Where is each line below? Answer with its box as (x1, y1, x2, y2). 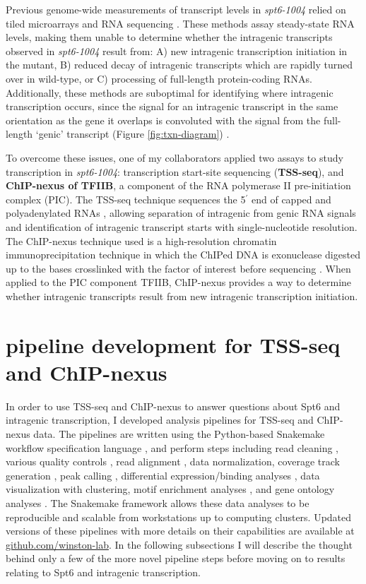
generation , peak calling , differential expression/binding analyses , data (6, 467, 320, 482)
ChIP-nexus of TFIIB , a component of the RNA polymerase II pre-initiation (6, 178, 351, 193)
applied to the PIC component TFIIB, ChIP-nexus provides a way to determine (6, 275, 352, 290)
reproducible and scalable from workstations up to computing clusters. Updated (6, 509, 352, 524)
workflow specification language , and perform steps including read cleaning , (6, 440, 338, 455)
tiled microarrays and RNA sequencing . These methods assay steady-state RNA (6, 16, 355, 30)
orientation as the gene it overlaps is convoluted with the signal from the (6, 112, 321, 127)
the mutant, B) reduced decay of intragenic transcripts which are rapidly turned (6, 57, 353, 72)
